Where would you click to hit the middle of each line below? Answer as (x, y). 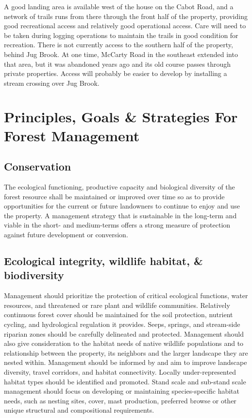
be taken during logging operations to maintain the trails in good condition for (121, 35)
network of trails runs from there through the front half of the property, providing (126, 16)
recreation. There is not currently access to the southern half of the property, (118, 45)
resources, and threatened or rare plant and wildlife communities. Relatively (117, 305)
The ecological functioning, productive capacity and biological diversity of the (119, 187)
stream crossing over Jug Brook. (52, 83)
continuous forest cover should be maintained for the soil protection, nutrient (118, 314)
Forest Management (72, 135)
